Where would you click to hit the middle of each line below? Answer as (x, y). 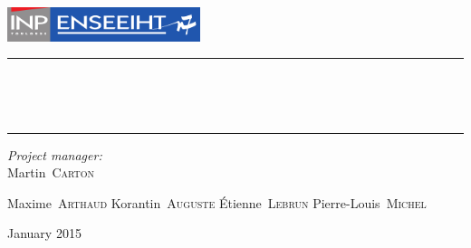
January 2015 (44, 233)
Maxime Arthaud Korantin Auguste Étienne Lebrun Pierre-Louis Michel (217, 202)
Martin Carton (51, 172)
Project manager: (55, 154)
